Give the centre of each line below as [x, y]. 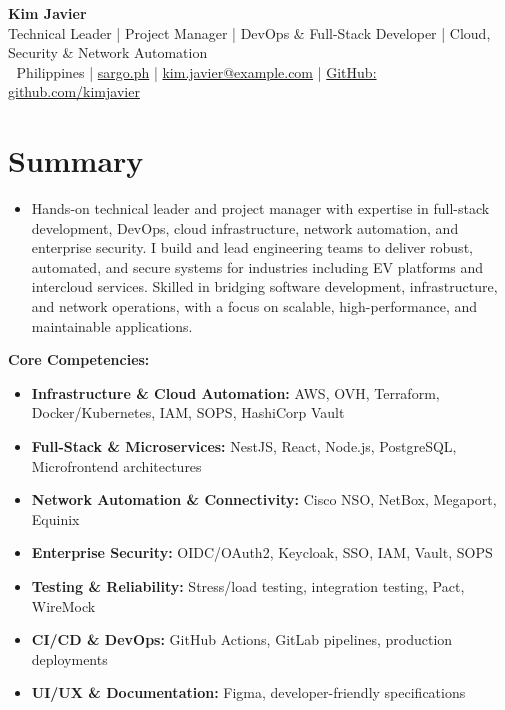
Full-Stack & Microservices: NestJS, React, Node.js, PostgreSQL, [244, 446]
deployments [69, 658]
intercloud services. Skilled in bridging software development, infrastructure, [264, 286]
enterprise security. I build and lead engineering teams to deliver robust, [252, 247]
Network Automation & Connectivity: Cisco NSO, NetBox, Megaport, [264, 499]
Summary [76, 160]
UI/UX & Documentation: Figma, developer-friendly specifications [248, 692]
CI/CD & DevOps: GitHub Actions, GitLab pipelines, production [242, 639]
